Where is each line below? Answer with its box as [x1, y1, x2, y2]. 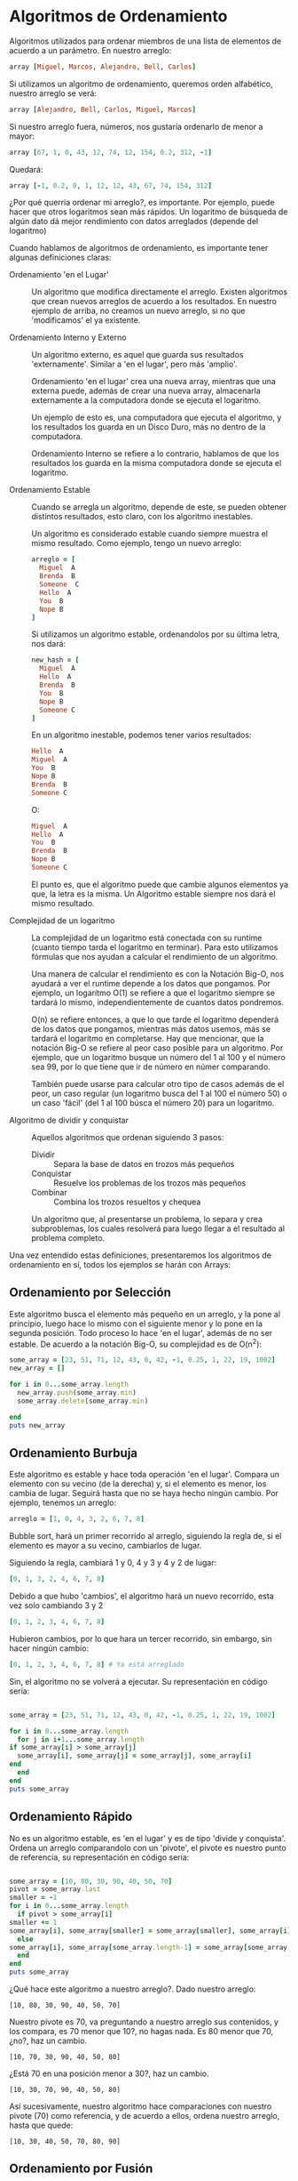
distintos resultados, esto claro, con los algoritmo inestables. [31, 511, 254, 522]
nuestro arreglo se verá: [9, 87, 98, 99]
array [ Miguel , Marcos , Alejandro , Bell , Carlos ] [9, 62, 197, 71]
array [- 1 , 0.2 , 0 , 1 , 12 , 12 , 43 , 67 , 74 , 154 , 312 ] [9, 181, 213, 190]
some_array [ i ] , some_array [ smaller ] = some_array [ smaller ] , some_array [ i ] [9, 1926, 292, 1936]
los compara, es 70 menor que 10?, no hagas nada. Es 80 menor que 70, [9, 2026, 273, 2037]
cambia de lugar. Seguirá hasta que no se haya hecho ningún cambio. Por [9, 1488, 279, 1499]
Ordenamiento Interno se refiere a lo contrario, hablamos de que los [31, 448, 279, 459]
